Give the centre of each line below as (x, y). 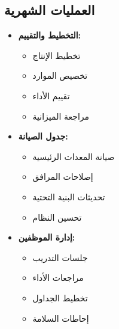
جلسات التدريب (60, 257)
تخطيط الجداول (60, 297)
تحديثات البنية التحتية (69, 196)
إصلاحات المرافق (63, 177)
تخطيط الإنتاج (57, 55)
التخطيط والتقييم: (50, 35)
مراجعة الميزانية (61, 116)
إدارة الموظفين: (47, 237)
